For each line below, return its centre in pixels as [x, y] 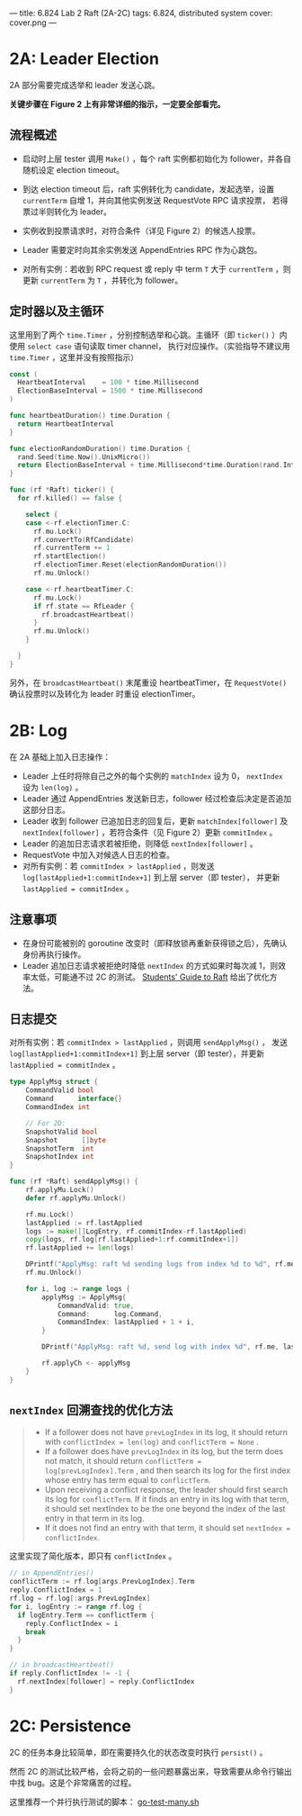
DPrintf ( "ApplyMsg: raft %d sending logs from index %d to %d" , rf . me [160, 1264]
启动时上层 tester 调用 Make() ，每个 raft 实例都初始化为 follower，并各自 [157, 158]
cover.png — [33, 23]
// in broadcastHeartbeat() [62, 1665]
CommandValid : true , [96, 1306]
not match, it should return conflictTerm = [123, 1461]
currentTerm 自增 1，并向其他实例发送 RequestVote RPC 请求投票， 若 [151, 200]
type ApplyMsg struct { [54, 1082]
